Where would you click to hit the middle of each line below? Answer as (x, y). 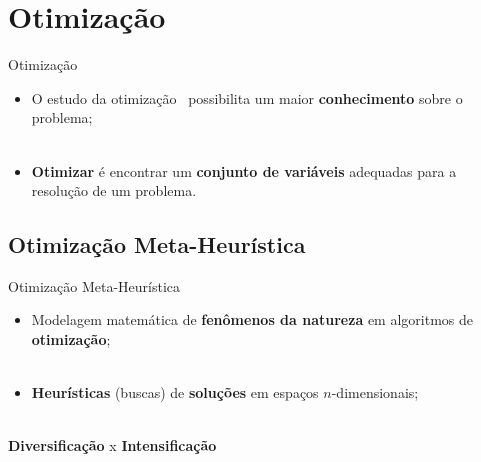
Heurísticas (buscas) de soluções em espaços (175, 392)
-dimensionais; (375, 392)
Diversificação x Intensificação (112, 445)
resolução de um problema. (114, 190)
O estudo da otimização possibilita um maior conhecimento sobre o (247, 97)
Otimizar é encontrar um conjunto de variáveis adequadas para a (244, 170)
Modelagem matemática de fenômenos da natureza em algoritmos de (252, 319)
